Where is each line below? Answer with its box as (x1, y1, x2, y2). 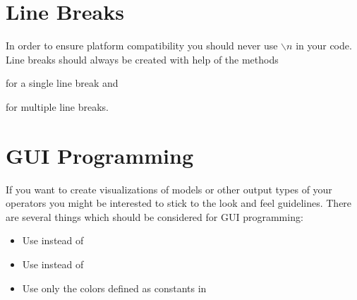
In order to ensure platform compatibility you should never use (6, 38, 278, 53)
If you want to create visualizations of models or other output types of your (6, 181, 332, 196)
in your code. (296, 38, 352, 53)
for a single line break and (6, 76, 119, 90)
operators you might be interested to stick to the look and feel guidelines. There (6, 196, 352, 210)
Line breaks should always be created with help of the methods (6, 52, 279, 66)
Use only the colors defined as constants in (22, 280, 207, 295)
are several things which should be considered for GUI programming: (6, 209, 303, 224)
